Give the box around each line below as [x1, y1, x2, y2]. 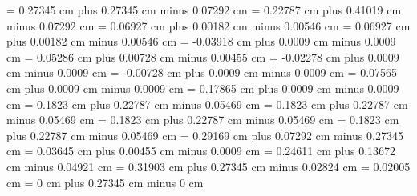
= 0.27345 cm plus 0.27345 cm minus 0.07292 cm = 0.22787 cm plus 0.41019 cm [6, 2, 402, 18]
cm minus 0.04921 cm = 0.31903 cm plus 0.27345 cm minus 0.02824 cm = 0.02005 [6, 158, 411, 174]
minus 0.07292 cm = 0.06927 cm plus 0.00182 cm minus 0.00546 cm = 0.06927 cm [6, 17, 411, 34]
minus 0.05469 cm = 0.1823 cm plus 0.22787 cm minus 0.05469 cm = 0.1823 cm [6, 111, 399, 128]
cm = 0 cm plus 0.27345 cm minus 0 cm [6, 174, 204, 190]
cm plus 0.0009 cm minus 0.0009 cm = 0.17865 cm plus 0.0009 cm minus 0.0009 [6, 79, 399, 96]
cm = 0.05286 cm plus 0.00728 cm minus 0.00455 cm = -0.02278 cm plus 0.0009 [6, 48, 399, 65]
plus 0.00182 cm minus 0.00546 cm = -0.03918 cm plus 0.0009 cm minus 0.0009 [6, 33, 396, 50]
